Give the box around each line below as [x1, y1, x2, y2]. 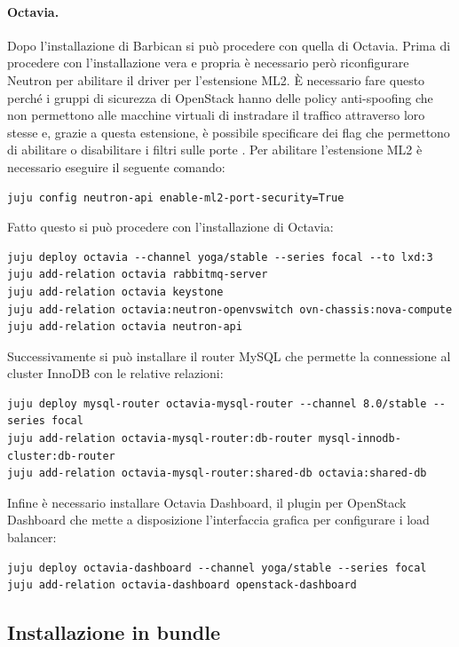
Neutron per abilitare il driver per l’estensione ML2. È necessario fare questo [7, 70, 425, 89]
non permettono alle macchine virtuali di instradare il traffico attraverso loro [7, 106, 425, 124]
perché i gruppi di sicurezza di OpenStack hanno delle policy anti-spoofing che [7, 88, 433, 107]
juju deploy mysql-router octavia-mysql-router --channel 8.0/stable [7, 397, 427, 410]
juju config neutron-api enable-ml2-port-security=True [7, 191, 344, 204]
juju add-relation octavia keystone [7, 285, 224, 298]
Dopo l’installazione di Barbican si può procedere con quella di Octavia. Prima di [7, 36, 451, 54]
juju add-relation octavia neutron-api [7, 320, 242, 334]
